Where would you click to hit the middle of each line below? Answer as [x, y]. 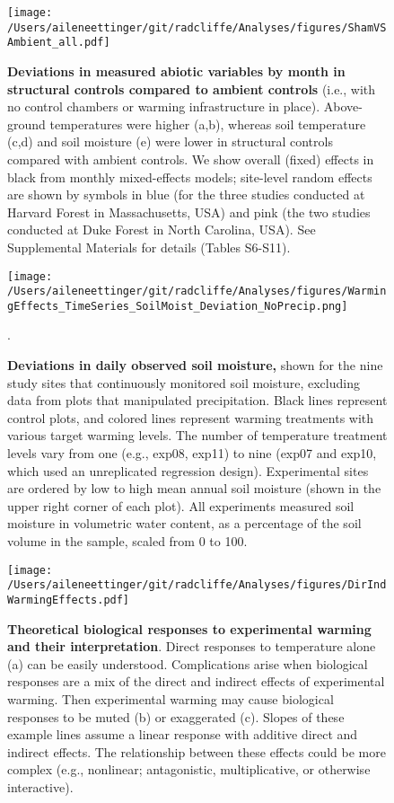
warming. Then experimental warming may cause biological [171, 698]
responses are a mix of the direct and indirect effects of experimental [196, 681]
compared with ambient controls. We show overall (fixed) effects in [191, 159]
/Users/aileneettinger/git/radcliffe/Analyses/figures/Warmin [197, 291]
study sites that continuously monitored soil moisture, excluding [184, 382]
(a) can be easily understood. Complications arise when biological [188, 663]
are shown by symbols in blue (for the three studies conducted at [186, 194]
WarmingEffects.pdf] [69, 600]
